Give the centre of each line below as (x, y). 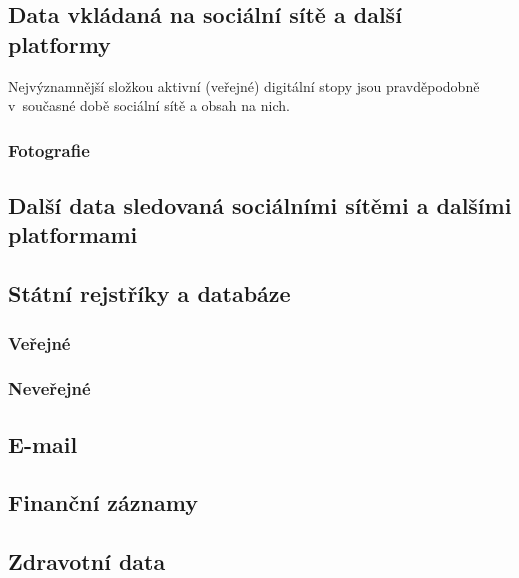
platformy (59, 43)
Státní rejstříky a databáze (149, 293)
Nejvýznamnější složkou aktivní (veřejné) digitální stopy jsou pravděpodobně (244, 85)
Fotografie (49, 149)
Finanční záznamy (103, 502)
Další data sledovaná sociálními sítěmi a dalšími (260, 205)
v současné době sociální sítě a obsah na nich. (149, 105)
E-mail (43, 443)
